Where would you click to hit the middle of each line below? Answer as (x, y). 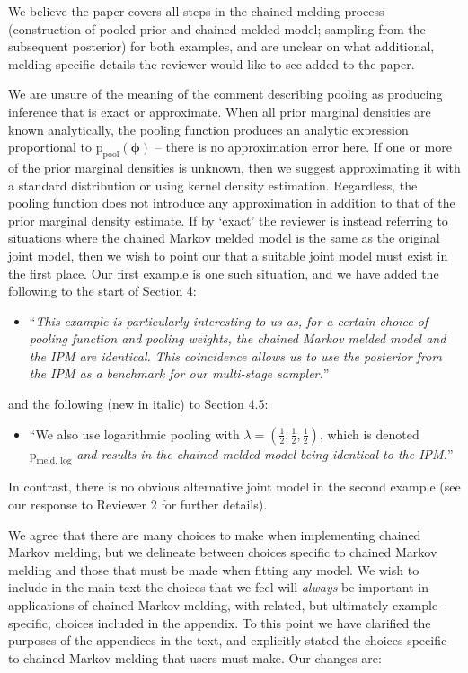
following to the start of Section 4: (102, 291)
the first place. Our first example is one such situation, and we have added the (224, 273)
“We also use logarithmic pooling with (134, 434)
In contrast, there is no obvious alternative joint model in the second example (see (234, 487)
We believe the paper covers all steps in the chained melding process (196, 11)
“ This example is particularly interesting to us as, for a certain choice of (229, 320)
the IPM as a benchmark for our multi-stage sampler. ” (179, 373)
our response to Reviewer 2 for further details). (138, 505)
